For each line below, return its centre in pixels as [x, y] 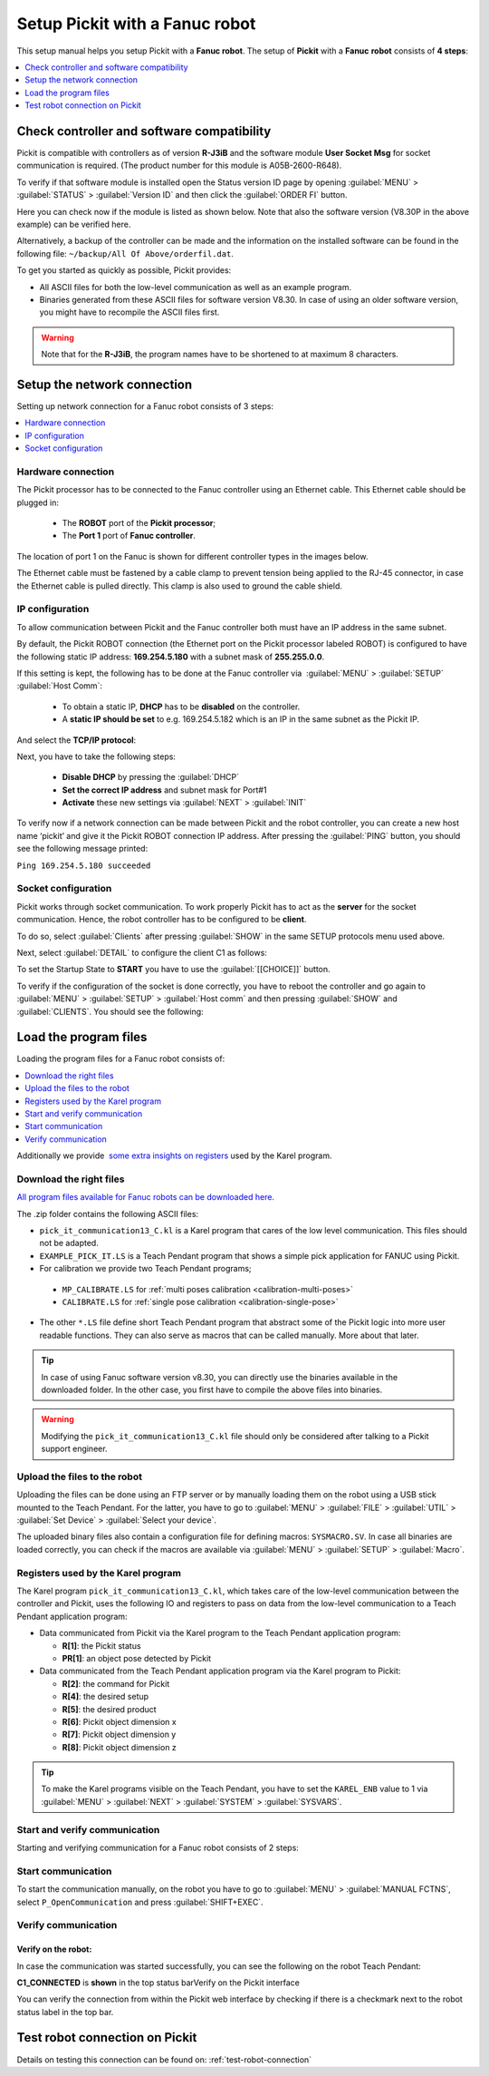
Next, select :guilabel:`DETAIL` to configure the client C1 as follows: [142, 952]
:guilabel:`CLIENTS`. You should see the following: [110, 1011]
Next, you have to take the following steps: [96, 756]
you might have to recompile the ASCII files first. [129, 312]
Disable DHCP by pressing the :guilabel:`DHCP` [151, 777]
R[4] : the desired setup [105, 1697]
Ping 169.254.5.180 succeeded [84, 865]
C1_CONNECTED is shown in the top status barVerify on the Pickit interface [158, 1983]
